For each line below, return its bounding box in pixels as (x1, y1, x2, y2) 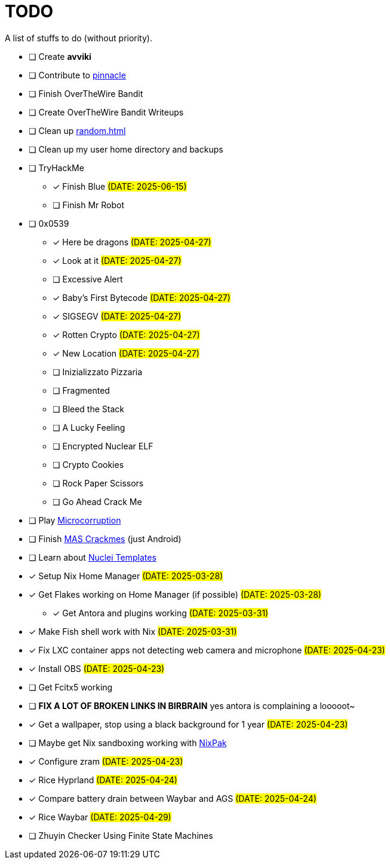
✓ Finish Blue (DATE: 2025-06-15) (53, 181, 187, 191)
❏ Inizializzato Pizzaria (53, 366, 143, 377)
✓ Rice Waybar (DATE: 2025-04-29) (29, 811, 171, 822)
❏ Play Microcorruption (29, 515, 121, 525)
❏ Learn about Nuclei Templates (29, 552, 156, 562)
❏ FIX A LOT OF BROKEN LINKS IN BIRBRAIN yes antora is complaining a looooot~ (29, 700, 355, 711)
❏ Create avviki (29, 51, 91, 62)
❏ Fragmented (53, 385, 110, 396)
